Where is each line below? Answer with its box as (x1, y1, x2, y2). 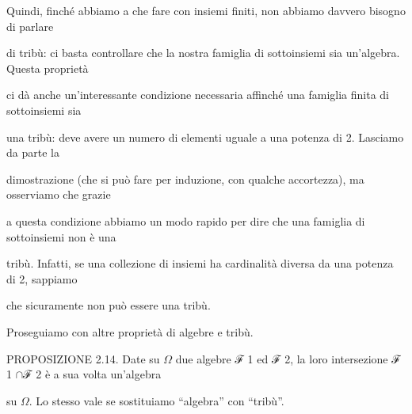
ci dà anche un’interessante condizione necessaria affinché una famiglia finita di (6, 86, 389, 103)
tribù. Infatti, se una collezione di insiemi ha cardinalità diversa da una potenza (6, 255, 394, 272)
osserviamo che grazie (6, 186, 111, 203)
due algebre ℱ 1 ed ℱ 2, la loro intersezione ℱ (175, 350, 401, 367)
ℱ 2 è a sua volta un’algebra (23, 366, 162, 382)
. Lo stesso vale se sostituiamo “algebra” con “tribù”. (29, 392, 284, 408)
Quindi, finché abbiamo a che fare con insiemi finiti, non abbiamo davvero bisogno (6, 2, 406, 18)
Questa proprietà (6, 59, 89, 76)
